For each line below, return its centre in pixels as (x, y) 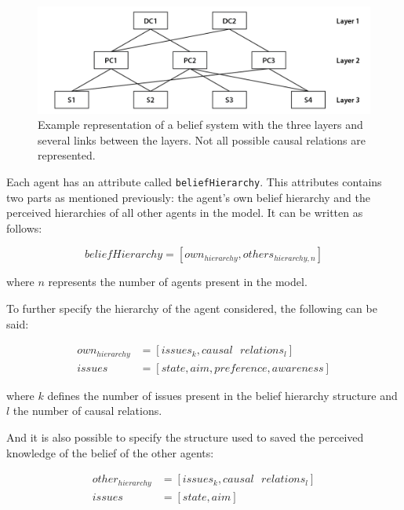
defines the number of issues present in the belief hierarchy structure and (222, 395)
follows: (24, 227)
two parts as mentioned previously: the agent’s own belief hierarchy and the (189, 197)
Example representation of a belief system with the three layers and (200, 125)
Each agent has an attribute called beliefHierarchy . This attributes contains (194, 182)
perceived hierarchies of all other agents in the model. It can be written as (185, 213)
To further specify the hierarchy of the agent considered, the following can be (192, 308)
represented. (67, 155)
